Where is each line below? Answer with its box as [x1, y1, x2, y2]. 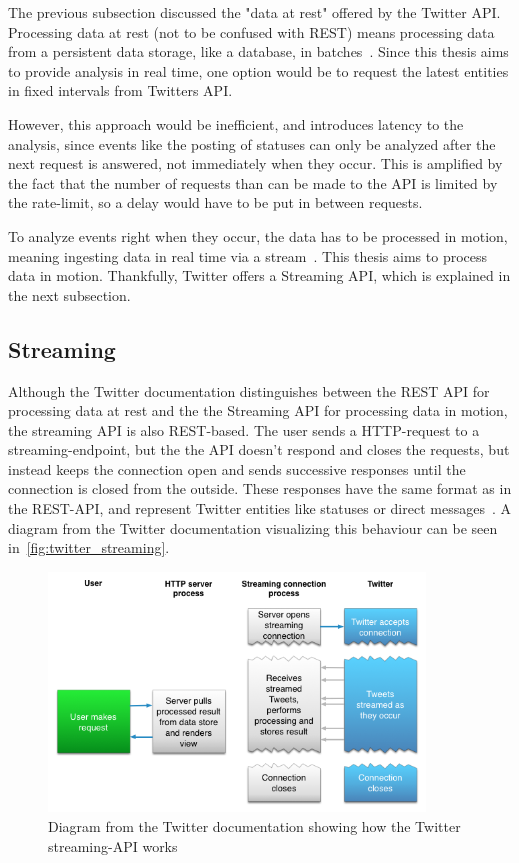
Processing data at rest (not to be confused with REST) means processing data [8, 21, 495, 42]
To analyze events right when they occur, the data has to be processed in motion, [8, 225, 508, 246]
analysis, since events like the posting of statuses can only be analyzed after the [8, 133, 496, 154]
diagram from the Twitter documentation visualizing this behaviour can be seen [8, 517, 498, 538]
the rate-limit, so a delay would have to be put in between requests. [8, 192, 423, 213]
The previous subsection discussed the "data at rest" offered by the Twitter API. [8, 2, 501, 22]
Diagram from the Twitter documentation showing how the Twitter [48, 816, 461, 837]
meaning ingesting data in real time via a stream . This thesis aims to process [8, 245, 488, 266]
